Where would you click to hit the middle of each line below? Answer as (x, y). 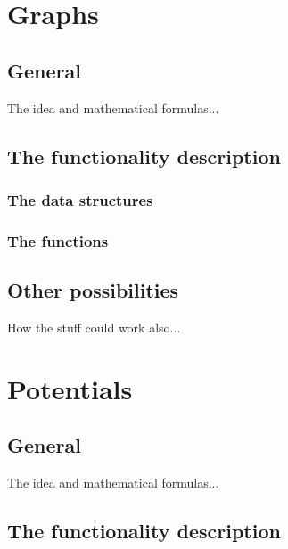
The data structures (80, 199)
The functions (58, 240)
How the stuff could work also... (94, 327)
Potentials (70, 388)
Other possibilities (93, 290)
